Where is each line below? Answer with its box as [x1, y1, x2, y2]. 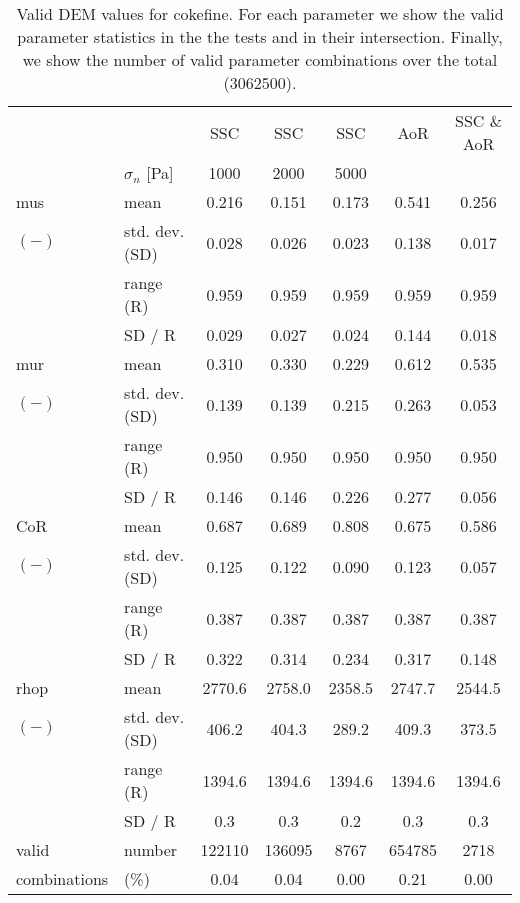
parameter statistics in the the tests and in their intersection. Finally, [17, 25, 503, 48]
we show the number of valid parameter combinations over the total [22, 48, 498, 71]
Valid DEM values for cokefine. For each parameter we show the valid [16, 2, 504, 25]
